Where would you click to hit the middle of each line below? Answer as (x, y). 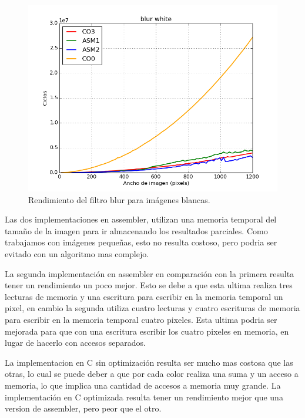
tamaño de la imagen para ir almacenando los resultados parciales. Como (136, 230)
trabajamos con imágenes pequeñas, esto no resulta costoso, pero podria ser (141, 242)
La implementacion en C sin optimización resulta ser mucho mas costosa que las (149, 362)
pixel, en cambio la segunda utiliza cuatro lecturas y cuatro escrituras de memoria (152, 308)
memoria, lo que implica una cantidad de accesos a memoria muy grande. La (143, 385)
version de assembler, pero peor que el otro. (83, 408)
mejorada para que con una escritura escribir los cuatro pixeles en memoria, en (147, 331)
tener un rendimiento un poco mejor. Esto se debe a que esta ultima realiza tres (149, 285)
